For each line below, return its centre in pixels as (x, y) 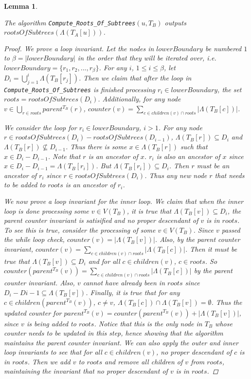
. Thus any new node (176, 175)
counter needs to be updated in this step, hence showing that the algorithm (114, 333)
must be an (213, 166)
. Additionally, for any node (139, 99)
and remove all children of (143, 361)
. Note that (64, 156)
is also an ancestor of (188, 156)
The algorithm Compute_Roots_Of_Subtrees (70, 22)
